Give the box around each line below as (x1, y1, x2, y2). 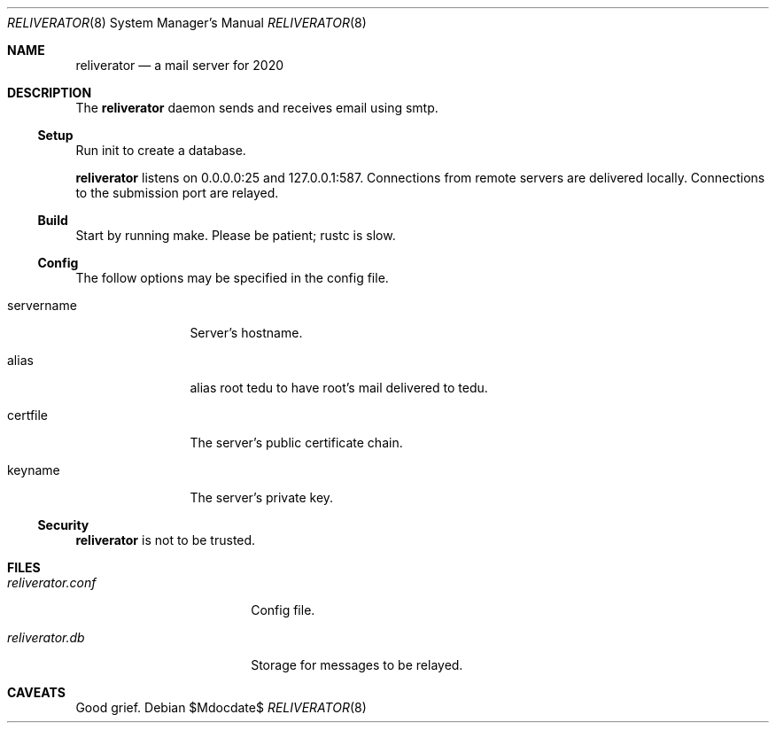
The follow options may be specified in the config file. (75, 270, 389, 285)
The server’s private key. (190, 490, 334, 505)
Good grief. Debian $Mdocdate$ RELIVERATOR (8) (75, 700, 367, 715)
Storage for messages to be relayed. (251, 657, 463, 672)
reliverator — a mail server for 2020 (75, 58, 284, 73)
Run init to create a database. (75, 143, 246, 158)
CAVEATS (7, 685, 66, 700)
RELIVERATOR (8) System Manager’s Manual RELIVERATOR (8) (7, 15, 367, 30)
